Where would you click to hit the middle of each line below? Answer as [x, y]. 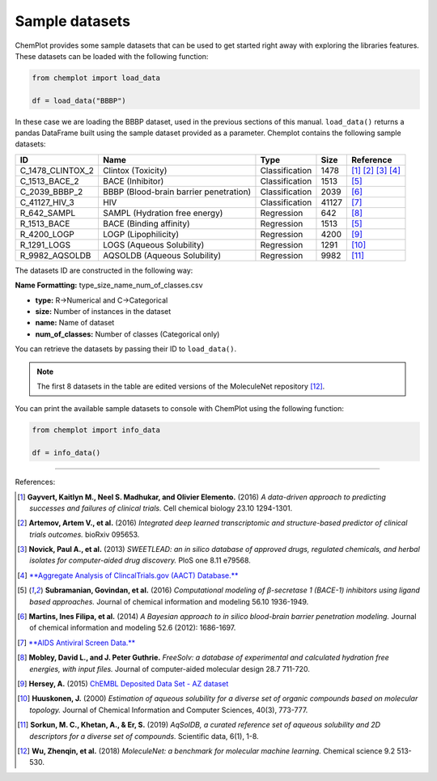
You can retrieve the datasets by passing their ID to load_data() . [126, 349]
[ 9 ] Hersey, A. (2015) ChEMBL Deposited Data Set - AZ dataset [123, 683]
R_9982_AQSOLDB [55, 255]
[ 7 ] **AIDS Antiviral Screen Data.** [76, 643]
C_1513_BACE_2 [49, 180]
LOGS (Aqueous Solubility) [153, 244]
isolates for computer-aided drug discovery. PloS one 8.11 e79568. [140, 560]
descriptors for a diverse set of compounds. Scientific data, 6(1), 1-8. [144, 736]
